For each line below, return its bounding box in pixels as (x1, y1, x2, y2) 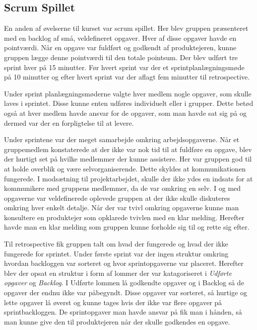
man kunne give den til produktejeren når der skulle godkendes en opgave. (4, 316, 230, 327)
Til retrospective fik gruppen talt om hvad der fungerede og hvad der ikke (4, 239, 228, 249)
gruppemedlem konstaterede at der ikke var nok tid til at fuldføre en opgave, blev (4, 144, 252, 154)
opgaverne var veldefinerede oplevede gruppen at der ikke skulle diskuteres (4, 192, 230, 203)
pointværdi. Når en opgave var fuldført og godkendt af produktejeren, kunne (4, 42, 237, 53)
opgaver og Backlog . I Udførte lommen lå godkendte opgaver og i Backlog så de (4, 277, 244, 288)
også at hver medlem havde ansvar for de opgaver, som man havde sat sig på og (4, 107, 247, 118)
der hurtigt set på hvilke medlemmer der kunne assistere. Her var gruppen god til (4, 154, 252, 164)
